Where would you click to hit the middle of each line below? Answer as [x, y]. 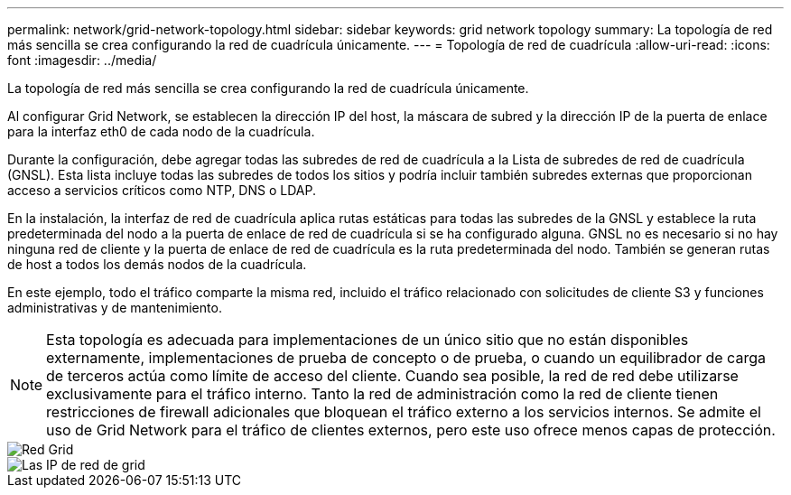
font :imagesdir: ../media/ [82, 60]
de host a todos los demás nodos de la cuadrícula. [157, 264]
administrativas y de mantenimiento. [115, 308]
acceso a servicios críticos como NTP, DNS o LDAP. [162, 190]
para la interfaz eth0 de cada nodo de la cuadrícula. [161, 131]
